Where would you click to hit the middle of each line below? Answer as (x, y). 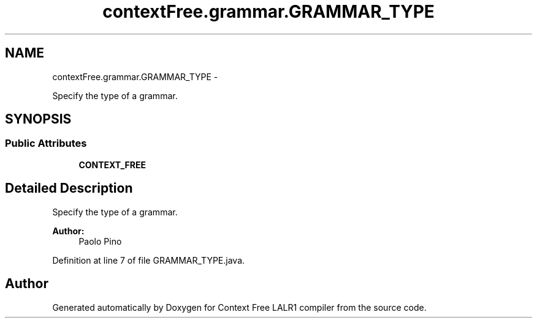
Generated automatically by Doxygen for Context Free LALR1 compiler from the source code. (239, 307)
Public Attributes (46, 143)
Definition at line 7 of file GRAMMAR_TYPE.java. (149, 260)
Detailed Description (69, 188)
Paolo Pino (100, 241)
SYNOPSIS (38, 119)
